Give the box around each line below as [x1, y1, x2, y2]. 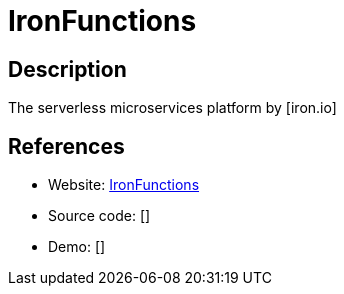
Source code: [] [48, 207, 151, 225]
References [8, 133, 125, 159]
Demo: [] [48, 238, 106, 256]
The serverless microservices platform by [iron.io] [8, 99, 337, 117]
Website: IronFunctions [48, 176, 200, 194]
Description [8, 56, 127, 82]
